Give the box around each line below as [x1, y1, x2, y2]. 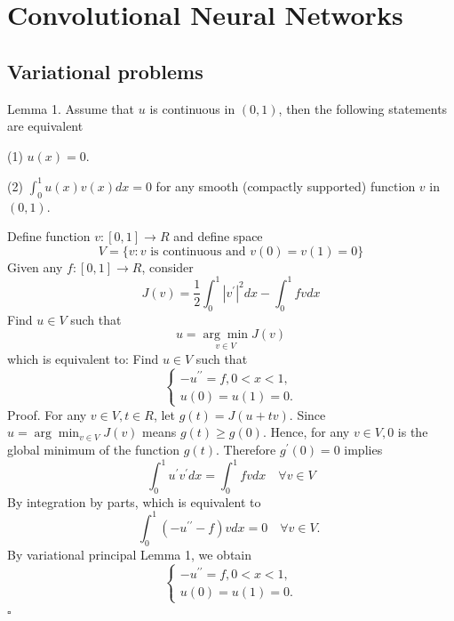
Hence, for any [270, 423, 350, 441]
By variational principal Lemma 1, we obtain [7, 544, 252, 563]
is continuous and [150, 245, 246, 258]
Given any [7, 257, 63, 276]
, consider [141, 257, 194, 276]
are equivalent [7, 117, 84, 135]
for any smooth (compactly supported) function [155, 176, 416, 195]
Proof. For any [7, 405, 87, 423]
